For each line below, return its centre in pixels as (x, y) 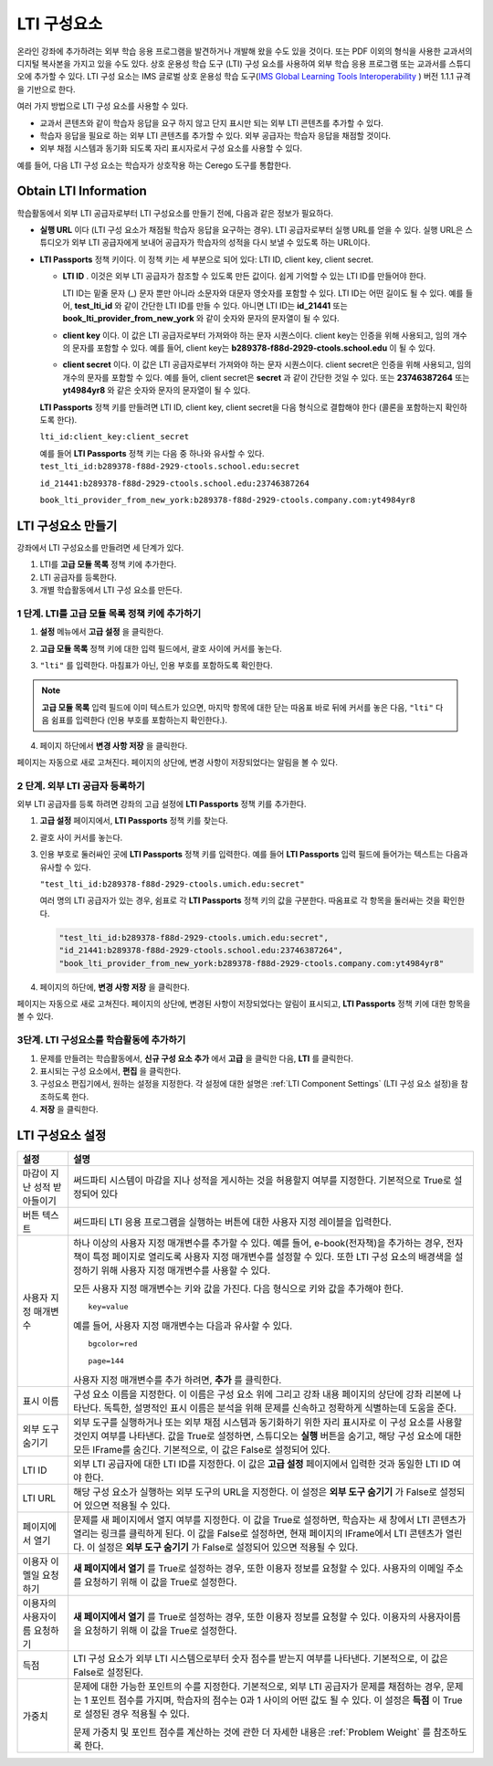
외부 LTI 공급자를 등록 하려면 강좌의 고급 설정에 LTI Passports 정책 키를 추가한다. (162, 804)
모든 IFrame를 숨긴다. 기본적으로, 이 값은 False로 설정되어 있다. (202, 1449)
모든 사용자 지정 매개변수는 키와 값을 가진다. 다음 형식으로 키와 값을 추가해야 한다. (238, 1288)
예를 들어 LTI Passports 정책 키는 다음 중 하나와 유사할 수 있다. (152, 453)
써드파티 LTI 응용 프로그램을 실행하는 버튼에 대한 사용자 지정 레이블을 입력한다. (232, 1222)
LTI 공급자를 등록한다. (79, 577)
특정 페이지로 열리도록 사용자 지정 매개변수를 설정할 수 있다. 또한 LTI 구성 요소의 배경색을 (273, 1256)
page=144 (106, 1361)
